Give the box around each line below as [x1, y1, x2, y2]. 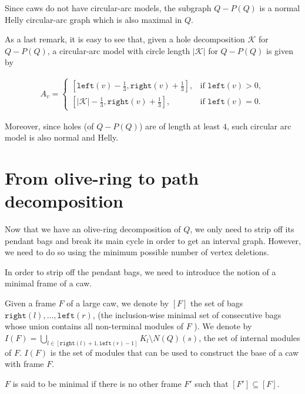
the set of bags [190, 297, 243, 309]
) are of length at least [139, 119, 220, 132]
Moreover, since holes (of [5, 119, 94, 132]
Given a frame [5, 297, 56, 309]
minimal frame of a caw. [5, 277, 92, 289]
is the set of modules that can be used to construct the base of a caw [50, 346, 299, 358]
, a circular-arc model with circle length [47, 44, 190, 56]
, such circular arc [226, 119, 291, 132]
